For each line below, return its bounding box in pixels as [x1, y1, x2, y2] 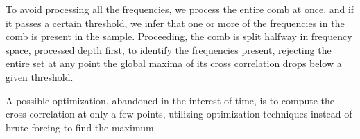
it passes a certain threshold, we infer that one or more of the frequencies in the [6, 15, 345, 30]
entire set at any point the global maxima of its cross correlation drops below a [6, 56, 342, 71]
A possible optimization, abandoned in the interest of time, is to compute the [6, 93, 335, 107]
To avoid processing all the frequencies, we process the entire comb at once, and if [6, 2, 354, 16]
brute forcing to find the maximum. [6, 120, 157, 134]
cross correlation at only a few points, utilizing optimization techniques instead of [6, 106, 352, 121]
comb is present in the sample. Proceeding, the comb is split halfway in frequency [6, 29, 352, 44]
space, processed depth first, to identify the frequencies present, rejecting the [6, 42, 332, 57]
